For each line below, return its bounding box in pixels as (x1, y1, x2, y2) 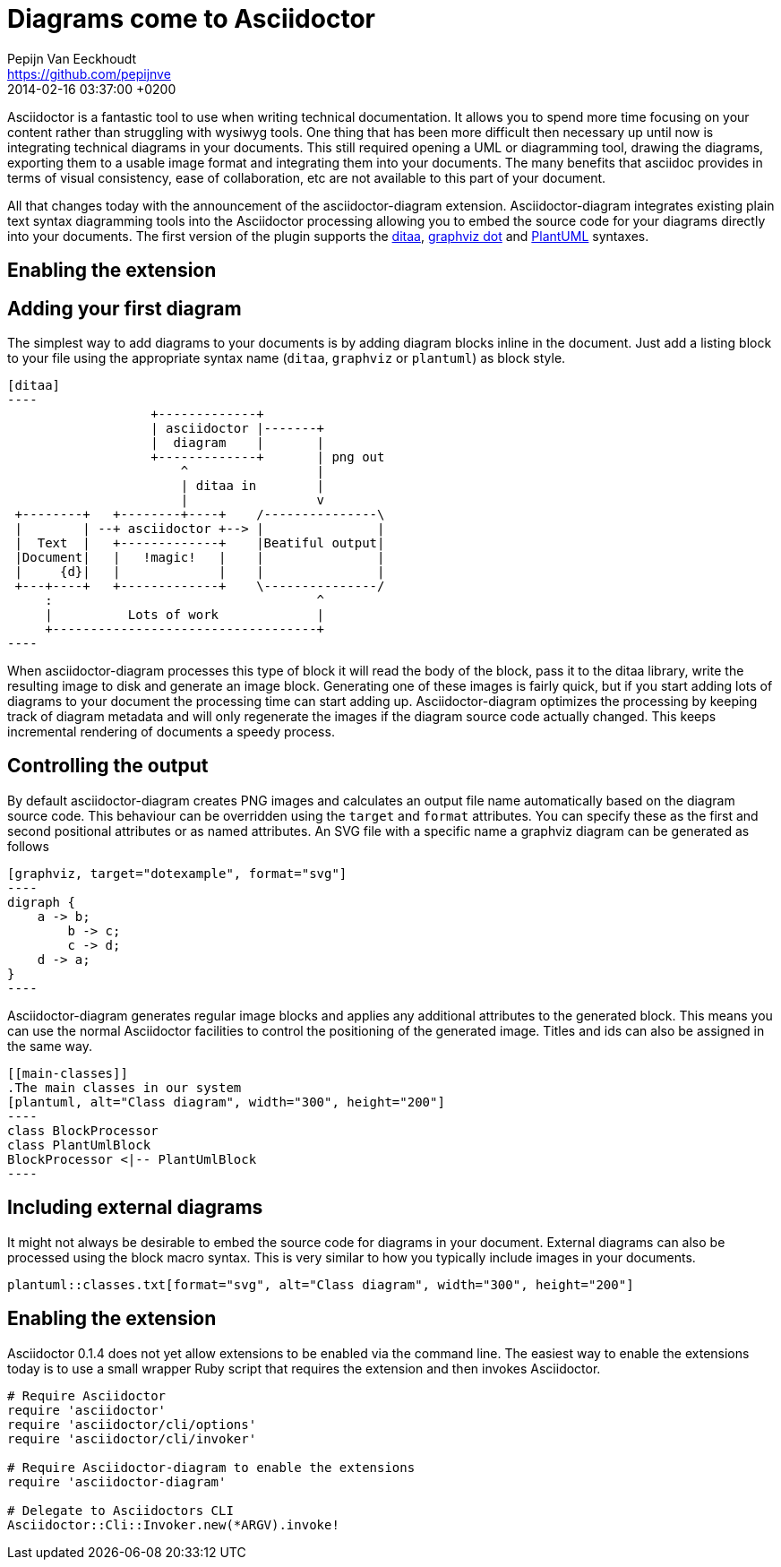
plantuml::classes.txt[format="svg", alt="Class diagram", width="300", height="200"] (7, 1277, 634, 1292)
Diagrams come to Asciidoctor (7, 4, 375, 34)
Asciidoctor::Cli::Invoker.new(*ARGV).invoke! (7, 1517, 339, 1532)
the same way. (7, 1037, 92, 1054)
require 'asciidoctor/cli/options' (7, 1416, 257, 1432)
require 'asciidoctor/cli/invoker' (7, 1431, 257, 1446)
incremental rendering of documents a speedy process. (7, 724, 335, 740)
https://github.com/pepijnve (7, 65, 171, 82)
